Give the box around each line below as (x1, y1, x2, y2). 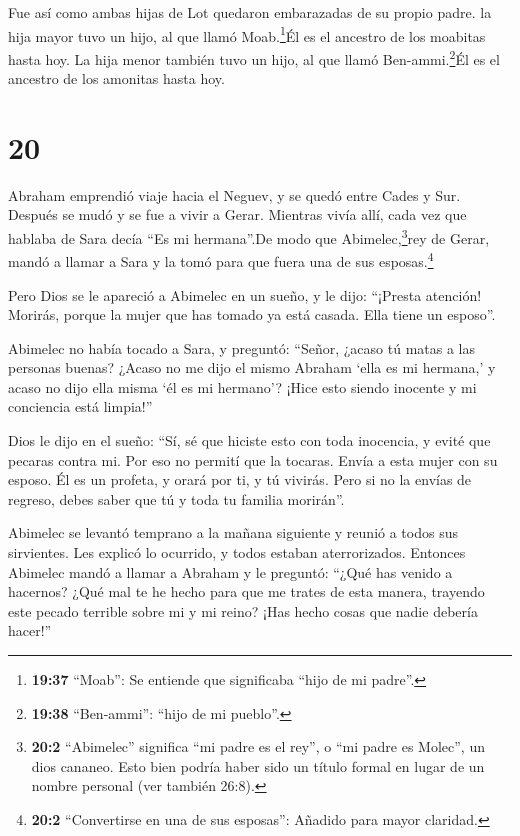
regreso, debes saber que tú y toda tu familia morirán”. (8, 488, 345, 509)
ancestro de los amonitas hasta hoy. (8, 68, 225, 89)
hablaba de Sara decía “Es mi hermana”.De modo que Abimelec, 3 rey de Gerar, (8, 225, 490, 248)
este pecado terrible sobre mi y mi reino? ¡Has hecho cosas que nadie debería (8, 600, 478, 621)
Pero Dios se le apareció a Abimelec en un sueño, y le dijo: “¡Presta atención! (8, 284, 482, 305)
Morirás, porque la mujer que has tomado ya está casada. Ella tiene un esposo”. (8, 304, 496, 325)
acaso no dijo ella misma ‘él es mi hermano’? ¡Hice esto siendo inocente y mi (8, 376, 477, 397)
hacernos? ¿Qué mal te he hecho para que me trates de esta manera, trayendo (8, 581, 485, 602)
